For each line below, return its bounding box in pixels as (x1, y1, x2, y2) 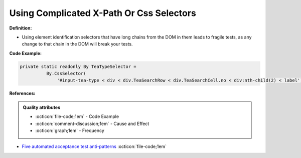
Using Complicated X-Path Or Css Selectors (9, 7, 197, 18)
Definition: (9, 25, 32, 31)
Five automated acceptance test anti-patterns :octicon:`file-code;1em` (22, 143, 167, 149)
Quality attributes (23, 104, 60, 110)
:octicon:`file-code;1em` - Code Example (35, 113, 119, 119)
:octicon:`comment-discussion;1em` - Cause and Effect (35, 120, 149, 126)
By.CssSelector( (46, 70, 86, 76)
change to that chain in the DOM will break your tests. (22, 41, 133, 47)
